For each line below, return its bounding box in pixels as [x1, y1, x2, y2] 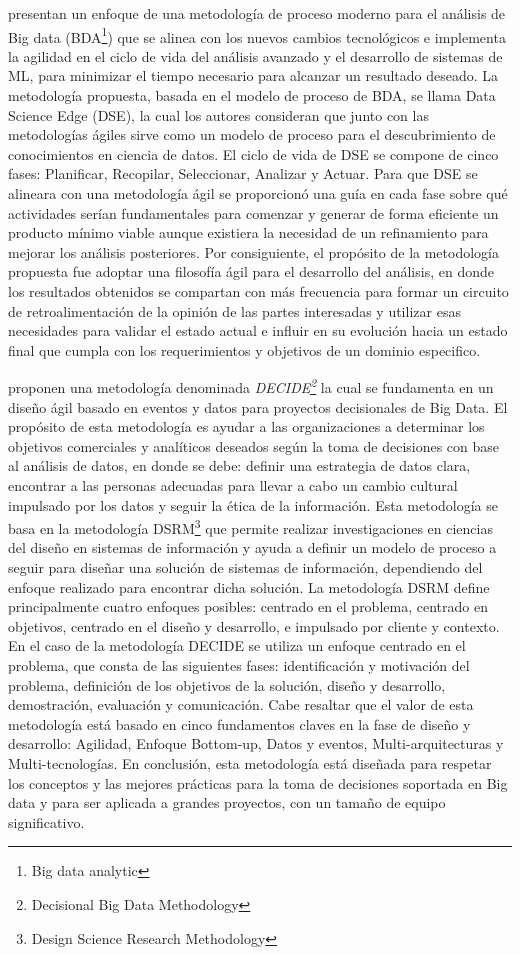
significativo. [8, 811, 85, 832]
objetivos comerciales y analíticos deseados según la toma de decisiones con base [8, 435, 500, 456]
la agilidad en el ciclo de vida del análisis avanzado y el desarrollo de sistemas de [8, 45, 503, 66]
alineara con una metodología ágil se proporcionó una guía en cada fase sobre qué [8, 183, 508, 203]
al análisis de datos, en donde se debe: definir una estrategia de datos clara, [8, 455, 471, 476]
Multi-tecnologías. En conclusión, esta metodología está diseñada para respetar [8, 752, 492, 773]
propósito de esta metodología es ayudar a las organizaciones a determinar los [8, 416, 485, 437]
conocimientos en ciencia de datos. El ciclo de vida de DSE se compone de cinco [8, 143, 499, 164]
